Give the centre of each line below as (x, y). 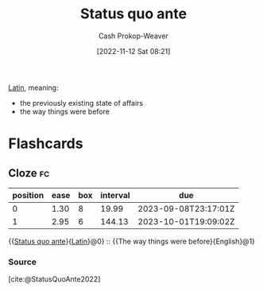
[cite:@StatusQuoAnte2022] (54, 279)
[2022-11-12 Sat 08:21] (133, 51)
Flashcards (46, 144)
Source (23, 262)
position (28, 195)
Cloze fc (29, 173)
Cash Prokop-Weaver (133, 36)
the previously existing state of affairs (81, 103)
